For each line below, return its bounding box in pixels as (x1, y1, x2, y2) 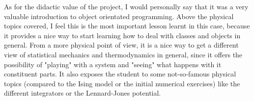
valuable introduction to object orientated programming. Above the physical (4, 11, 234, 21)
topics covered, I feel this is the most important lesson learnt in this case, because (4, 21, 250, 31)
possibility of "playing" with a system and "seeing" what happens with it (4, 59, 222, 69)
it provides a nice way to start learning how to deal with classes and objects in (4, 30, 241, 40)
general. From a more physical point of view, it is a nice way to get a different (4, 40, 239, 50)
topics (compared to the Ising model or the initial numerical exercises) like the (4, 78, 240, 88)
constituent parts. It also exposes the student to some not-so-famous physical (4, 69, 236, 79)
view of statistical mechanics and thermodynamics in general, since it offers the (4, 49, 243, 59)
